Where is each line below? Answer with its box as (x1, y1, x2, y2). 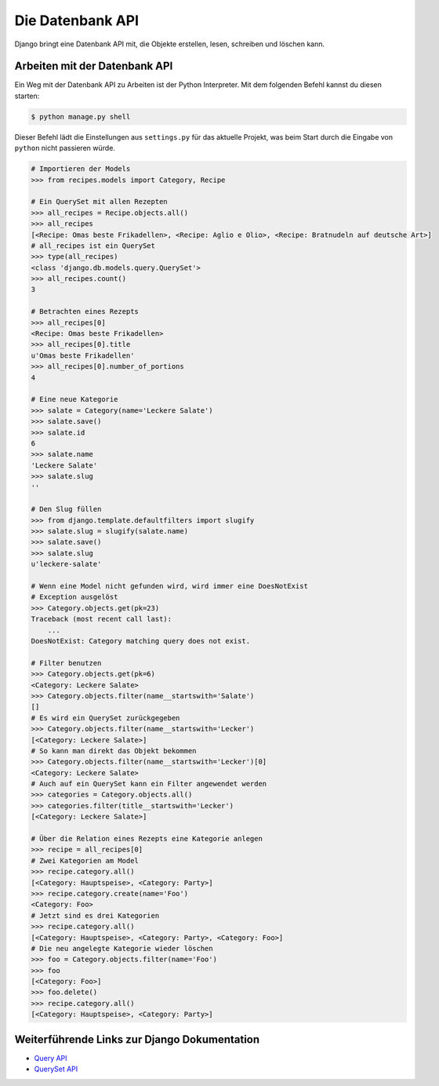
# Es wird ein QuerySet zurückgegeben (31, 713, 180, 722)
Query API (34, 1053, 67, 1062)
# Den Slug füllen (31, 505, 102, 514)
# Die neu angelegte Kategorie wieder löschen (31, 944, 213, 953)
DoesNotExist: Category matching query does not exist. (31, 636, 251, 645)
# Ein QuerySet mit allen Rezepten (31, 197, 168, 206)
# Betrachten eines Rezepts (31, 307, 139, 316)
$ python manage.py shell (31, 112, 131, 121)
